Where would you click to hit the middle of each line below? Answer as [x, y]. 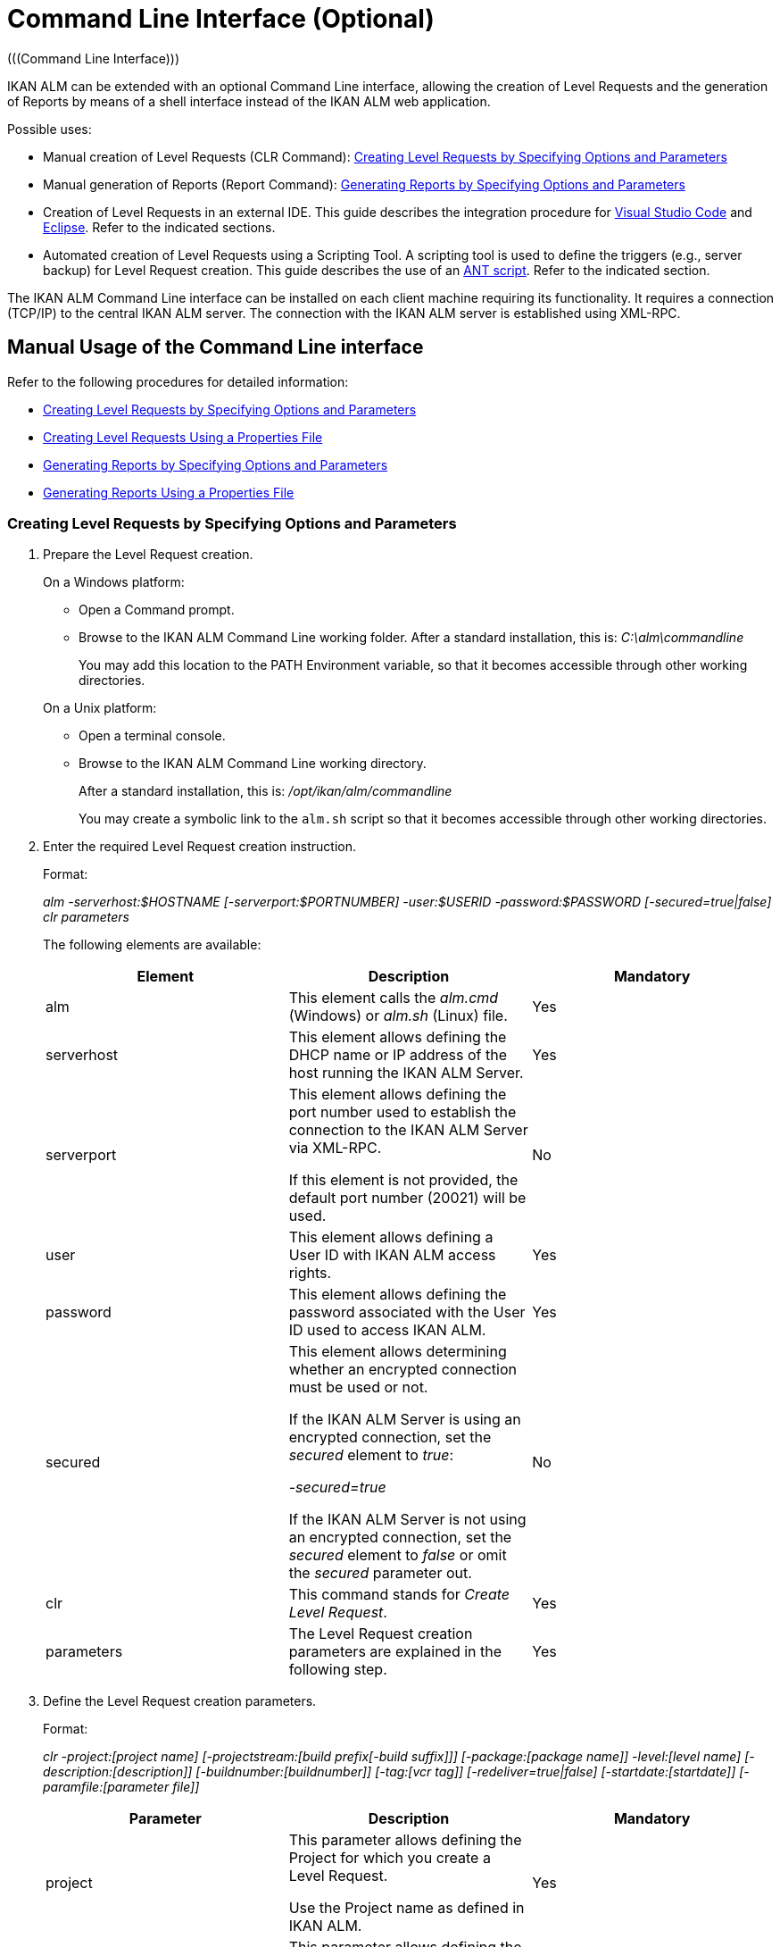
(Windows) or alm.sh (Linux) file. [398, 1016]
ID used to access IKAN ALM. [387, 1330]
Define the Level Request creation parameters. [180, 1701]
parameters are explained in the [395, 1652]
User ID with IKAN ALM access [392, 1255]
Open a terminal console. [152, 736]
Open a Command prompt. [157, 610]
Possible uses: [50, 129]
